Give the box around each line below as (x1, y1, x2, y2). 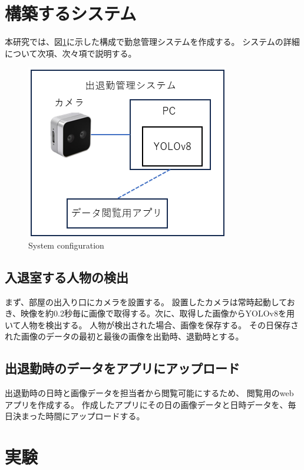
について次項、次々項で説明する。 (5, 47, 137, 59)
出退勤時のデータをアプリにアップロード (5, 359, 240, 377)
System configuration (28, 239, 104, 251)
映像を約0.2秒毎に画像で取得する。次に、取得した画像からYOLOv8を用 (21, 307, 295, 319)
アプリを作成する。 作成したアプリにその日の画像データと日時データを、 (5, 398, 288, 410)
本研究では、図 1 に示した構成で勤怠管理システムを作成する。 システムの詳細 (5, 35, 300, 48)
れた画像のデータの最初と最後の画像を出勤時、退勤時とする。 (5, 330, 244, 342)
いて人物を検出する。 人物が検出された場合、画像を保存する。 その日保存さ (5, 318, 299, 331)
